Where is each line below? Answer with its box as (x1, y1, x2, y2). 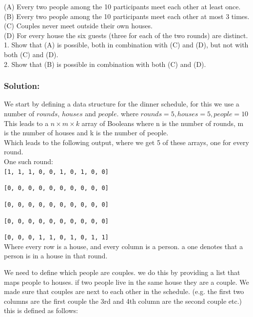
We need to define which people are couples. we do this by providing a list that (4, 267, 240, 277)
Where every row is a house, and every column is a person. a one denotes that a (4, 241, 243, 251)
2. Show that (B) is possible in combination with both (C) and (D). (4, 59, 206, 69)
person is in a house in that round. (4, 251, 108, 261)
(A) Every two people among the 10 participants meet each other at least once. (4, 1, 241, 11)
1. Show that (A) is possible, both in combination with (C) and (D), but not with (4, 40, 249, 50)
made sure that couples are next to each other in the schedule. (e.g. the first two (4, 286, 244, 296)
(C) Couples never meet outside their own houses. (4, 21, 153, 31)
